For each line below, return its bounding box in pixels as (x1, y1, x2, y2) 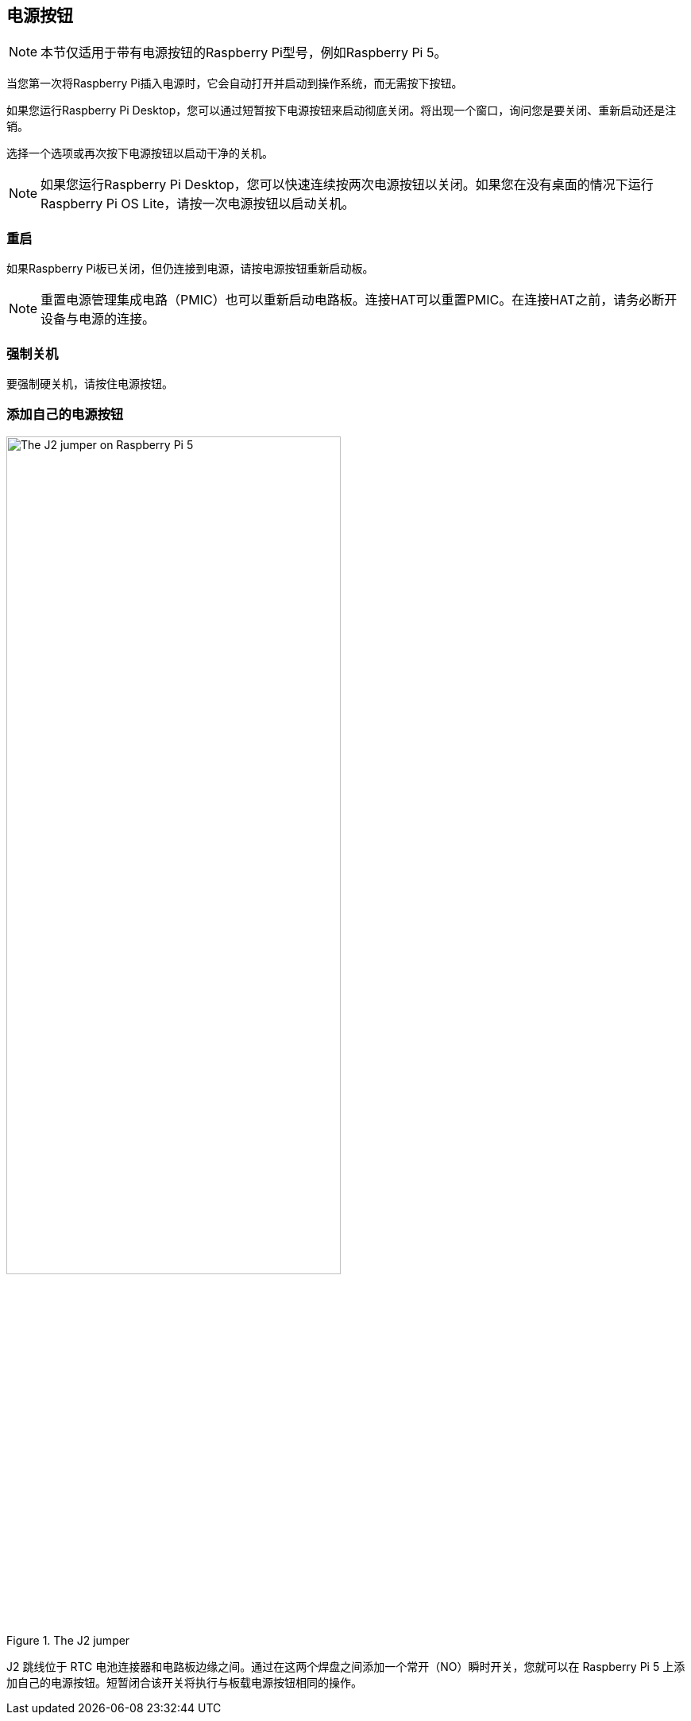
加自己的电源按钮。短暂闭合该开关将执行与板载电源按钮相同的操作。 (6, 1676, 362, 1690)
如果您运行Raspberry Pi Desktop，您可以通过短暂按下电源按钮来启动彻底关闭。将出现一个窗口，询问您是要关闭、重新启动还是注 (6, 103, 677, 118)
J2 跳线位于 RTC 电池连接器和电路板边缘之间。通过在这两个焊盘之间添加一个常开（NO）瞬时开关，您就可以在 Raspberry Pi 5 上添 (6, 1660, 685, 1674)
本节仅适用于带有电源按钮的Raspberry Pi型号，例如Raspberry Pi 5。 (41, 45, 447, 61)
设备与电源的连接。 (41, 311, 156, 328)
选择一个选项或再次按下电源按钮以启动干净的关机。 (6, 146, 273, 161)
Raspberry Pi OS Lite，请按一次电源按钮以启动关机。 (41, 196, 355, 212)
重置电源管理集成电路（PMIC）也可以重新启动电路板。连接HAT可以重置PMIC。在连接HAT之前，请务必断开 (41, 292, 677, 308)
